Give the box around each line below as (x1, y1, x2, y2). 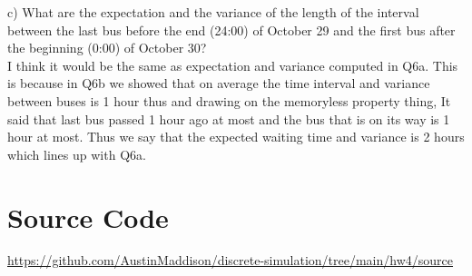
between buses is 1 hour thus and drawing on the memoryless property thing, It (7, 91, 451, 110)
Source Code (7, 198, 169, 235)
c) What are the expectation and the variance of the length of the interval (7, 3, 419, 21)
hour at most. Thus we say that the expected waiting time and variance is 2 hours (7, 127, 465, 146)
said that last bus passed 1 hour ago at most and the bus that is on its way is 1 (7, 109, 450, 128)
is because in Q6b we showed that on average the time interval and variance (7, 74, 430, 93)
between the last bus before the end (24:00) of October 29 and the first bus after (7, 20, 456, 39)
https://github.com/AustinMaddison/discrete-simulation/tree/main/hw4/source (7, 251, 454, 270)
